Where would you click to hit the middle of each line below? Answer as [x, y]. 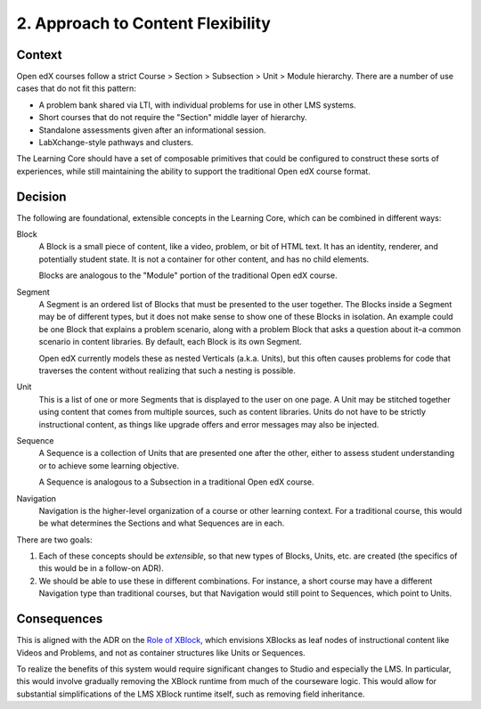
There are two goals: [54, 540]
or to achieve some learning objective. [109, 465]
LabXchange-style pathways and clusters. [116, 143]
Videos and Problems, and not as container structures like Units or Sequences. [161, 652]
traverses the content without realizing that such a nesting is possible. [167, 371]
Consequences [60, 619]
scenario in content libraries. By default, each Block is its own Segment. [170, 342]
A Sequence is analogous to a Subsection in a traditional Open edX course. [177, 482]
